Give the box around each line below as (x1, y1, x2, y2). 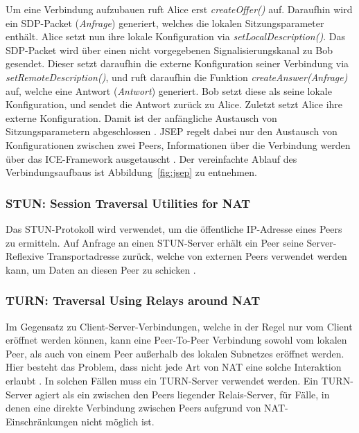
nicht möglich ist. (81, 414, 155, 428)
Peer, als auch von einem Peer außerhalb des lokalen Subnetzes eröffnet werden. (6, 346, 344, 360)
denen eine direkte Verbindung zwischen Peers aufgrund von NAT (6, 400, 286, 415)
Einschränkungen (6, 414, 78, 428)
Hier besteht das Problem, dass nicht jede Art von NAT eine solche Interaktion (6, 360, 342, 374)
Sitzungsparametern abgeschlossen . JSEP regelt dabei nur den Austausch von (6, 124, 338, 139)
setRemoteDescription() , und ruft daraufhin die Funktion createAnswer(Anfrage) (6, 69, 348, 84)
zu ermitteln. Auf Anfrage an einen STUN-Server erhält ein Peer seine (6, 235, 304, 249)
